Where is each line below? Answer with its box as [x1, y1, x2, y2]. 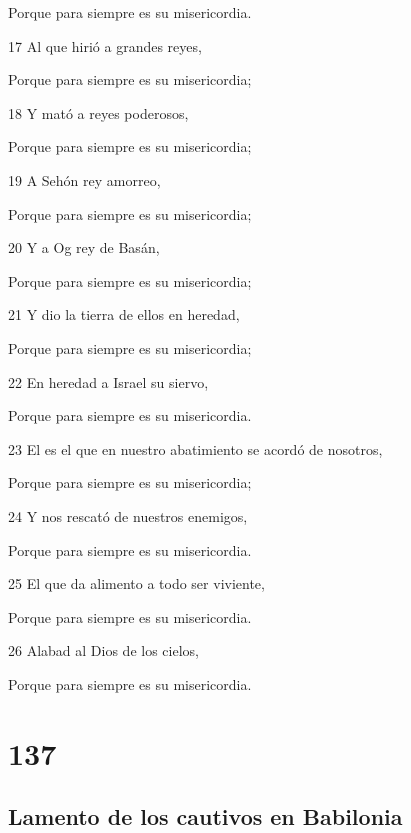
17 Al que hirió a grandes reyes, [8, 35, 202, 56]
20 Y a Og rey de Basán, [8, 237, 160, 258]
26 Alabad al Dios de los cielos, [8, 640, 199, 661]
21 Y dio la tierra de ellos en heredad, [8, 304, 240, 325]
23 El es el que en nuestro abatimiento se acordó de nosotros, [8, 438, 383, 459]
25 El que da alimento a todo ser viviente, [8, 573, 265, 594]
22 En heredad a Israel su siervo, [8, 371, 209, 392]
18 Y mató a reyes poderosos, [8, 102, 189, 123]
